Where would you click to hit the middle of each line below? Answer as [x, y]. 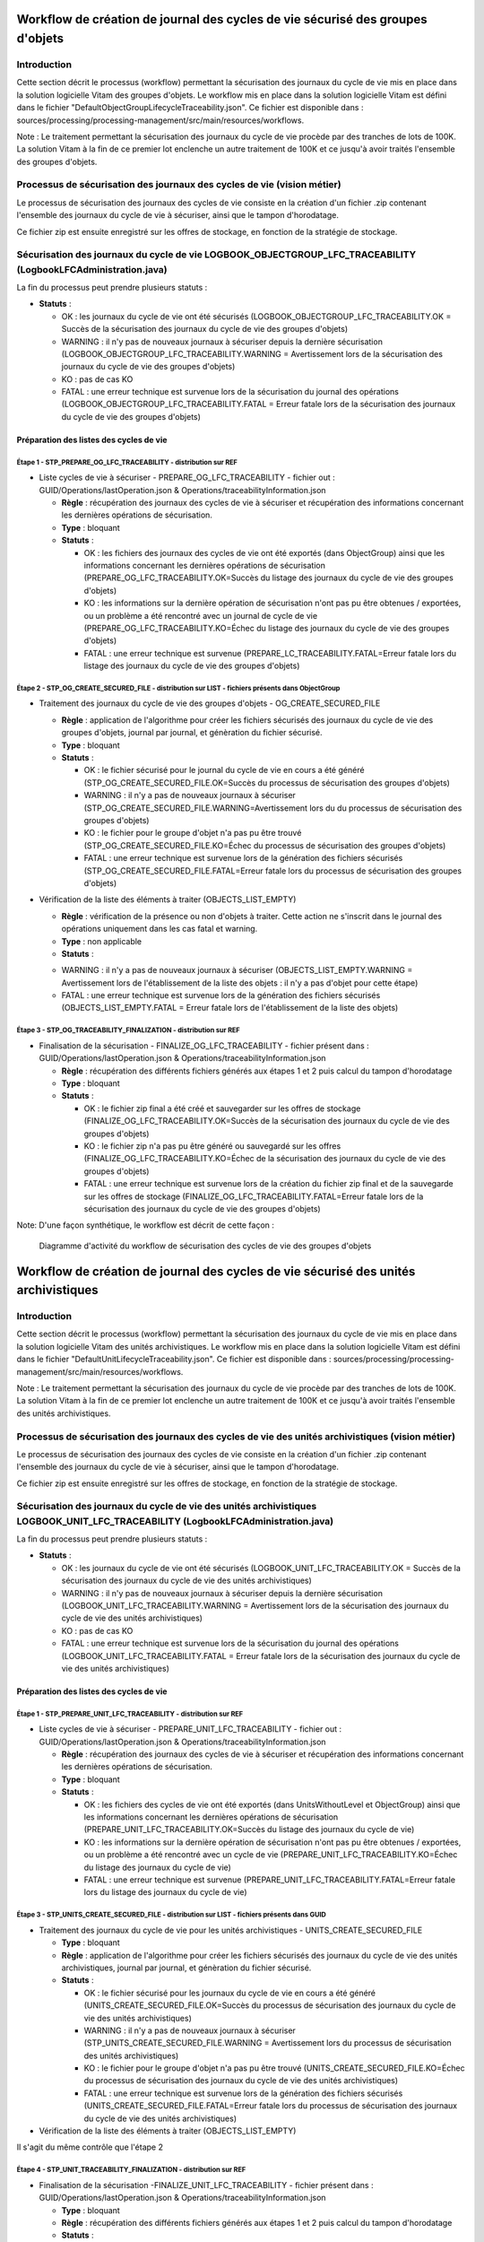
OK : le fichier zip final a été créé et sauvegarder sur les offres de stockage [222, 1108]
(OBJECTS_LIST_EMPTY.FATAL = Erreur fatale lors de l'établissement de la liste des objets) [230, 1008]
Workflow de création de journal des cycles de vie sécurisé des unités [216, 1271]
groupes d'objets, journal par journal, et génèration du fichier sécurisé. [192, 733]
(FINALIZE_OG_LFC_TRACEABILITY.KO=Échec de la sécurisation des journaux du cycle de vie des [265, 1159]
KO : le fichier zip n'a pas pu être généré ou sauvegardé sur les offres [212, 1146]
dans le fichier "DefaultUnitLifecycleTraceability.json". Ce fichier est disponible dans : [174, 1360]
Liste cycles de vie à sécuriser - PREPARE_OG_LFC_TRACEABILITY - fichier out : [187, 478]
